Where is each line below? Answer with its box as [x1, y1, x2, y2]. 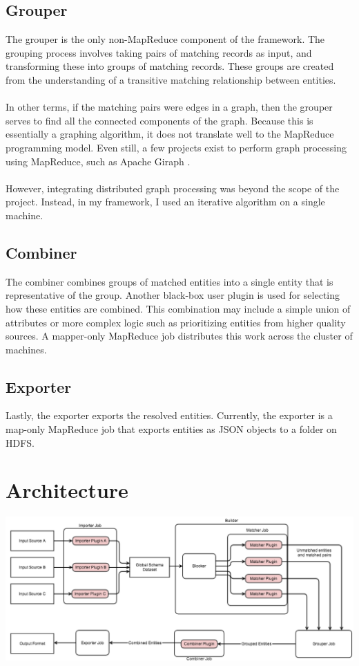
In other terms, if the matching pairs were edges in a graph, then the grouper [6, 100, 333, 114]
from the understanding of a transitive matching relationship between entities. [6, 72, 336, 86]
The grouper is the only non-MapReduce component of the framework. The [6, 32, 325, 46]
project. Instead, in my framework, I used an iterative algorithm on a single [6, 194, 325, 209]
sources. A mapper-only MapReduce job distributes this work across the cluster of [6, 329, 353, 343]
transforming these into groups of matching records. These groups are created [6, 59, 334, 73]
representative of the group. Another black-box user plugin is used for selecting [6, 288, 340, 302]
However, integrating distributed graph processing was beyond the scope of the [6, 181, 340, 195]
